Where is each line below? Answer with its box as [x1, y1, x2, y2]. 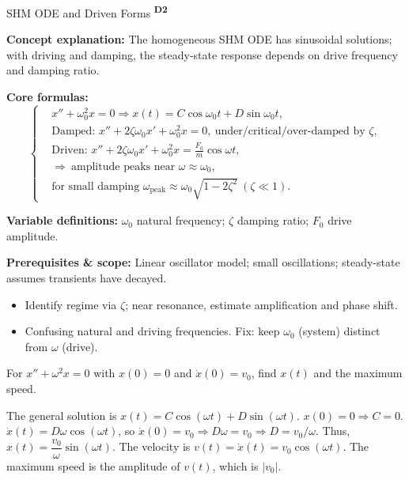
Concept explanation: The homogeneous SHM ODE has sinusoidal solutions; [6, 31, 392, 47]
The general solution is [6, 406, 117, 423]
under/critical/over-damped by [214, 126, 365, 138]
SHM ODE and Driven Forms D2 [6, 2, 168, 21]
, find [251, 365, 277, 381]
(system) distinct [298, 323, 381, 339]
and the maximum [313, 365, 403, 381]
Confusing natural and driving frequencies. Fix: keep [25, 323, 280, 339]
